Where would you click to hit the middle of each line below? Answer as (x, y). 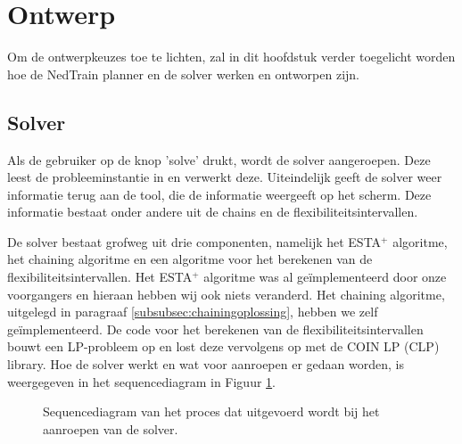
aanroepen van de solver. (111, 428)
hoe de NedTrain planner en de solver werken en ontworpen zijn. (183, 74)
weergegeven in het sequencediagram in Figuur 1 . (141, 381)
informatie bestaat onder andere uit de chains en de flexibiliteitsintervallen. (213, 212)
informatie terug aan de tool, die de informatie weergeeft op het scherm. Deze (219, 194)
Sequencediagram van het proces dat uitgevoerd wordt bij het (211, 411)
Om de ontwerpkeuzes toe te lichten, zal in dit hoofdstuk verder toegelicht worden (231, 57)
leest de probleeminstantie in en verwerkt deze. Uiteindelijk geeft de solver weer (225, 177)
